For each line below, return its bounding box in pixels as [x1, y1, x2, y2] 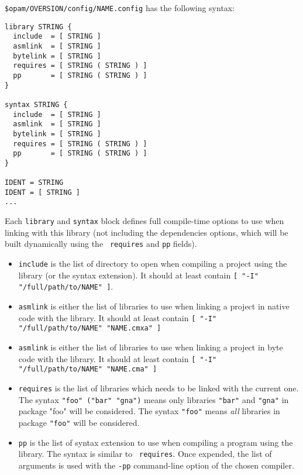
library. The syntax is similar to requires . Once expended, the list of [18, 448, 272, 460]
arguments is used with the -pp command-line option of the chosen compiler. [18, 459, 294, 471]
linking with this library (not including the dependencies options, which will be [5, 226, 288, 238]
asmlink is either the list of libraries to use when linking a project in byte [18, 340, 283, 353]
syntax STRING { [5, 100, 68, 109]
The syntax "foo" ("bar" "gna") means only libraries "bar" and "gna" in [18, 393, 289, 405]
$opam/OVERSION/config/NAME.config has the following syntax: [5, 2, 235, 13]
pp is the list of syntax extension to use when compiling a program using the [18, 436, 293, 448]
